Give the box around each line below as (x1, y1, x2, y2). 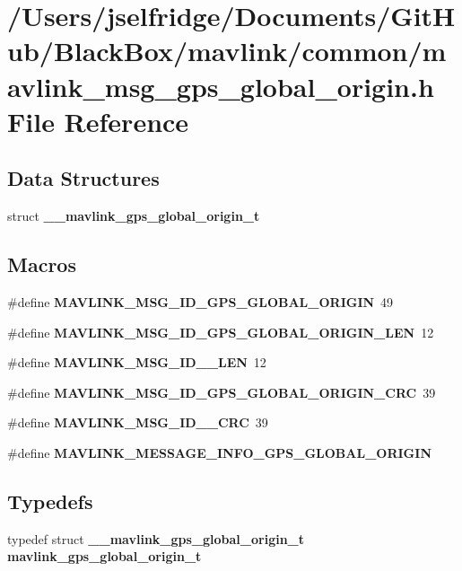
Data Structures (7, 164, 160, 192)
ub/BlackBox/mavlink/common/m (7, 32, 447, 69)
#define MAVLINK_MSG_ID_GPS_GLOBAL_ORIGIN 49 (7, 292, 394, 311)
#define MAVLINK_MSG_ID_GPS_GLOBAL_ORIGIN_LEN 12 (7, 322, 434, 341)
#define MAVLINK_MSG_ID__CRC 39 (7, 413, 268, 432)
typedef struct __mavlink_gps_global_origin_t (7, 529, 305, 548)
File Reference (7, 102, 189, 139)
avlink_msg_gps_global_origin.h (7, 67, 434, 104)
